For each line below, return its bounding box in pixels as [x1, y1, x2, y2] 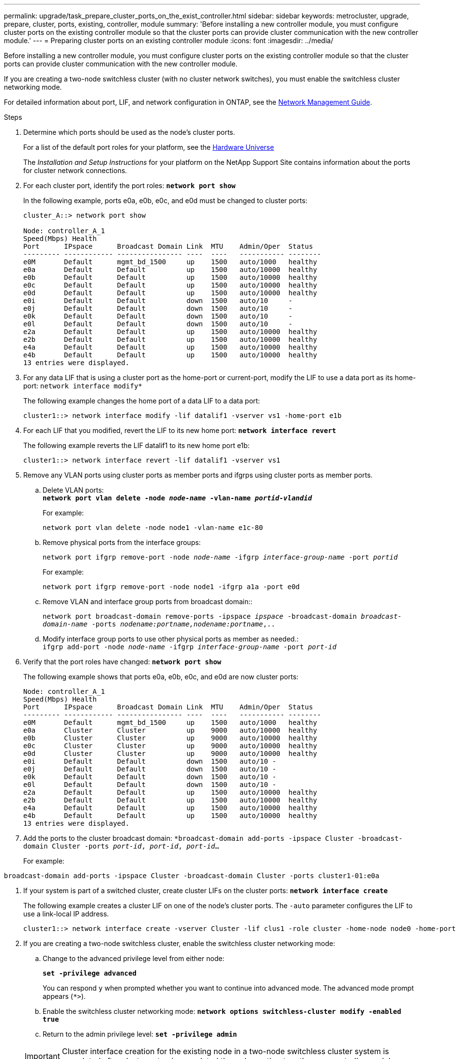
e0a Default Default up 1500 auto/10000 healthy [23, 266, 317, 273]
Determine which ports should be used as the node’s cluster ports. [23, 128, 235, 136]
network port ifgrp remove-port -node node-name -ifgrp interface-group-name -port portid [43, 553, 398, 561]
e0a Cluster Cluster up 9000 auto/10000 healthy [23, 726, 317, 734]
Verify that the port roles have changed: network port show [23, 658, 222, 666]
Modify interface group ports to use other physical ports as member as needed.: [43, 635, 299, 643]
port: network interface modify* [23, 382, 142, 390]
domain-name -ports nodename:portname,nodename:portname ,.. [43, 620, 275, 628]
